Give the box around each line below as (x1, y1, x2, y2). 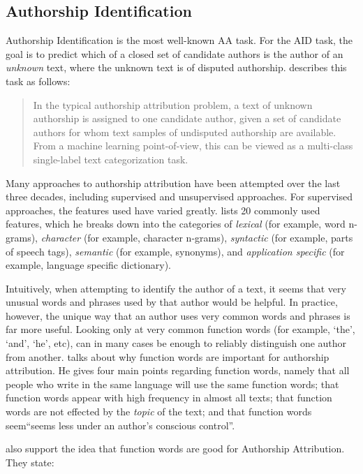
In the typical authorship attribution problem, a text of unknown (33, 97, 313, 112)
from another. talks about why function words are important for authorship (6, 349, 329, 364)
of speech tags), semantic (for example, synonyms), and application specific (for (6, 244, 345, 258)
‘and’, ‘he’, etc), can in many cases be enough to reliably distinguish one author (6, 336, 347, 350)
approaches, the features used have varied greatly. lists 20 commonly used (6, 202, 320, 217)
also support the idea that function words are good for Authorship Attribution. (6, 441, 345, 456)
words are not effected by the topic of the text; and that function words (6, 404, 312, 419)
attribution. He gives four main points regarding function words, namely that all (6, 363, 350, 378)
